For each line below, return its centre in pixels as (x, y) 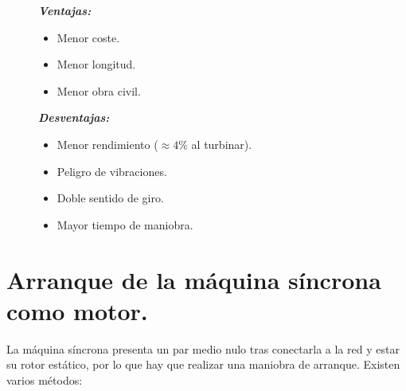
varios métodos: (45, 379)
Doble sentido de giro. (110, 198)
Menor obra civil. (99, 90)
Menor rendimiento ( (107, 144)
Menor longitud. (96, 64)
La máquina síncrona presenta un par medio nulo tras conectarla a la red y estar (203, 348)
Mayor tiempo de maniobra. (125, 224)
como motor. (77, 310)
